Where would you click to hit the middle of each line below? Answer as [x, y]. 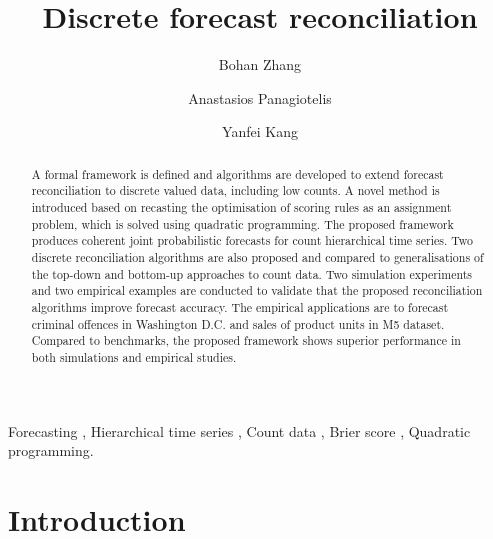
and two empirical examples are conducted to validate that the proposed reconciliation [257, 290]
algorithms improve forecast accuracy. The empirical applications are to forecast [240, 306]
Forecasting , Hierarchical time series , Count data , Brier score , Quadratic [239, 430]
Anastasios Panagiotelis [260, 97]
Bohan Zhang [260, 64]
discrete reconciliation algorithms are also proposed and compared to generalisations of [257, 256]
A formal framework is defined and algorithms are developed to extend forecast [237, 173]
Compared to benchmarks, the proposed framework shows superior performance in [246, 340]
